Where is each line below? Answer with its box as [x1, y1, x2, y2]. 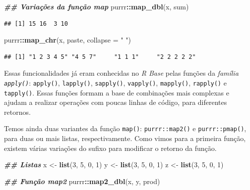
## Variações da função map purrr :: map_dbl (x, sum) [4, 1, 189, 11]
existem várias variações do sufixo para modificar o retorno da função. [4, 142, 217, 153]
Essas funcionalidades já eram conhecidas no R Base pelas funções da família [4, 68, 239, 78]
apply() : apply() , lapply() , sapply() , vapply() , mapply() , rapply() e [4, 77, 227, 88]
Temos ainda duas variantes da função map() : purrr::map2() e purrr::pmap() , [4, 123, 247, 134]
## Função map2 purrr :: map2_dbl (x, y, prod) [4, 176, 160, 186]
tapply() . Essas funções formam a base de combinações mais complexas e [4, 87, 229, 97]
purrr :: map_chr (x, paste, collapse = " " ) [4, 35, 131, 45]
